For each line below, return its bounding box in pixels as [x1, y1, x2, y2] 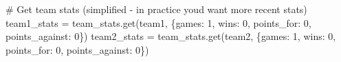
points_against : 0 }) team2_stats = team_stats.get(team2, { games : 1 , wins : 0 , [5, 29, 336, 43]
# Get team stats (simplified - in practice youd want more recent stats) [5, 2, 307, 16]
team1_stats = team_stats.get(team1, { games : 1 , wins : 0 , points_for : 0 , [5, 15, 311, 30]
